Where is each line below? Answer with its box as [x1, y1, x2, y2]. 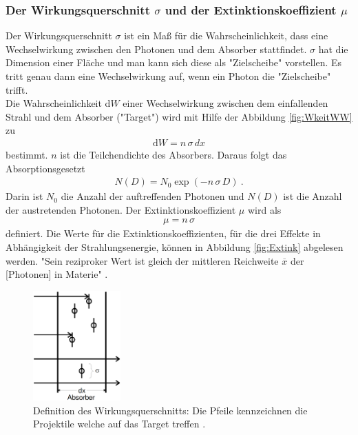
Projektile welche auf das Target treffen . [33, 416, 206, 431]
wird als [247, 202, 282, 216]
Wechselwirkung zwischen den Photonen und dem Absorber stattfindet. [6, 41, 307, 56]
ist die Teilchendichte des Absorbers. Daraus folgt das [60, 148, 287, 161]
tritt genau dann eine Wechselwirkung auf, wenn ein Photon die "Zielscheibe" [6, 69, 331, 83]
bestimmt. [6, 148, 48, 161]
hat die [318, 41, 348, 56]
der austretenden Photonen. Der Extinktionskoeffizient [6, 202, 236, 216]
